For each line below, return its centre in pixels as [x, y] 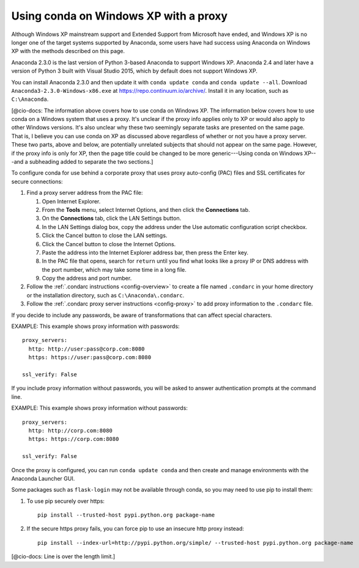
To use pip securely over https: [66, 501]
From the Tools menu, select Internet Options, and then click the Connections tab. [146, 209]
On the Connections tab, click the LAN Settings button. [112, 218]
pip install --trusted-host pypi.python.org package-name [126, 515]
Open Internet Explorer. [71, 201]
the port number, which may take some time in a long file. [114, 269]
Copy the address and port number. [87, 279]
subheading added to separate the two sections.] [91, 162]
